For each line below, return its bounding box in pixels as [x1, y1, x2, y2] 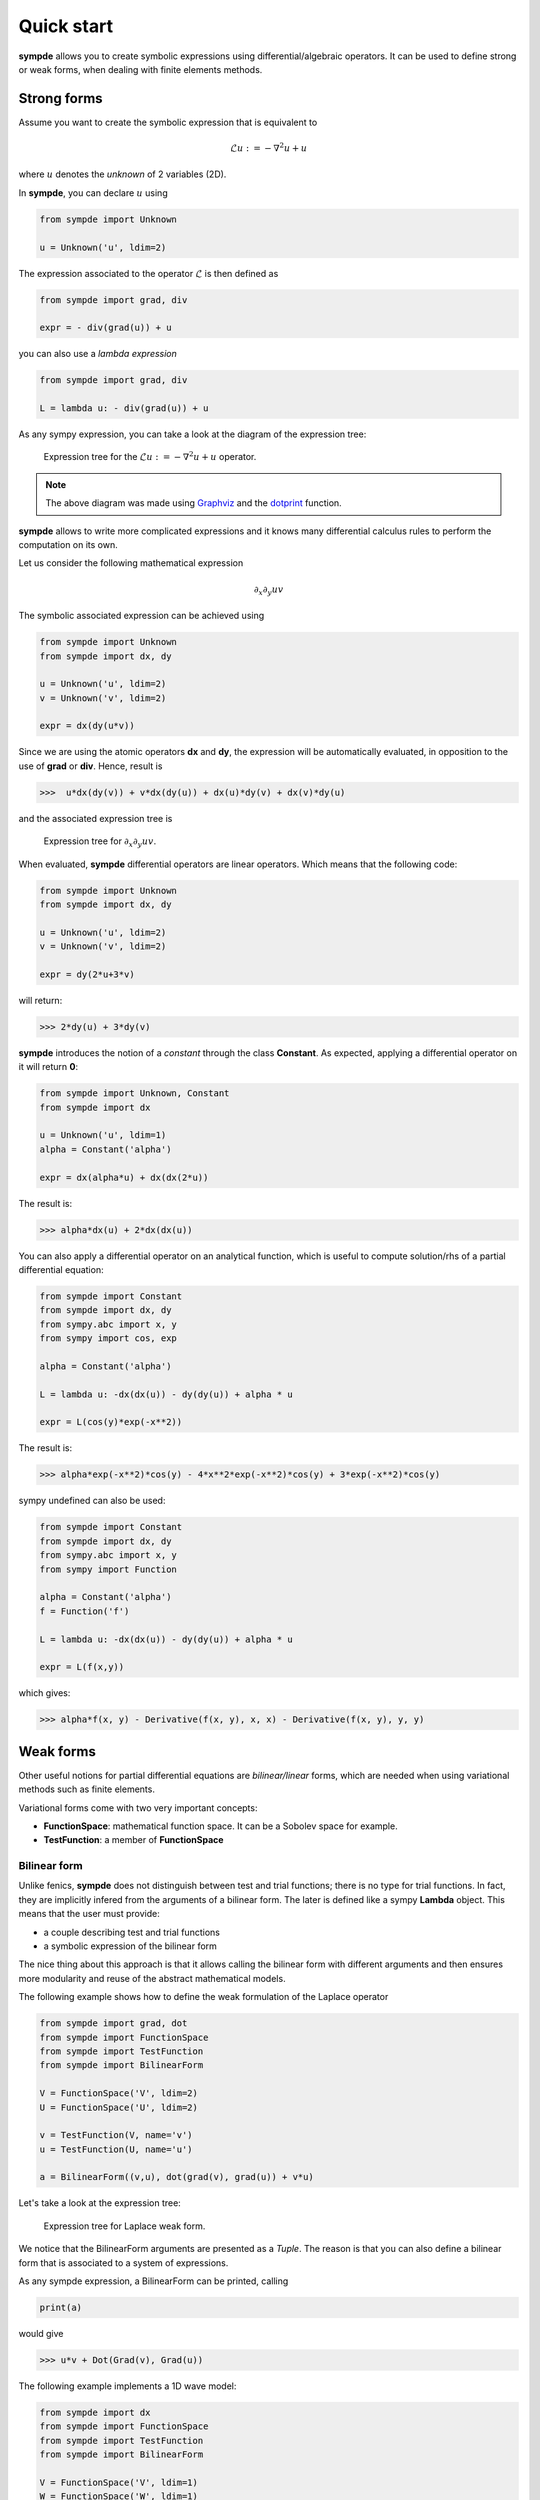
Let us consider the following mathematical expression [18, 557, 244, 569]
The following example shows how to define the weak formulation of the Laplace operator [18, 1991, 389, 2003]
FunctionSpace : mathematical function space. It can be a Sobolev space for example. [43, 1820, 399, 1832]
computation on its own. [18, 539, 119, 551]
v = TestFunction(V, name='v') [39, 2130, 194, 2141]
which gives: [18, 1687, 71, 1699]
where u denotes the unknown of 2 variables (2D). [18, 168, 227, 180]
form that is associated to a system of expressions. [18, 2256, 229, 2269]
